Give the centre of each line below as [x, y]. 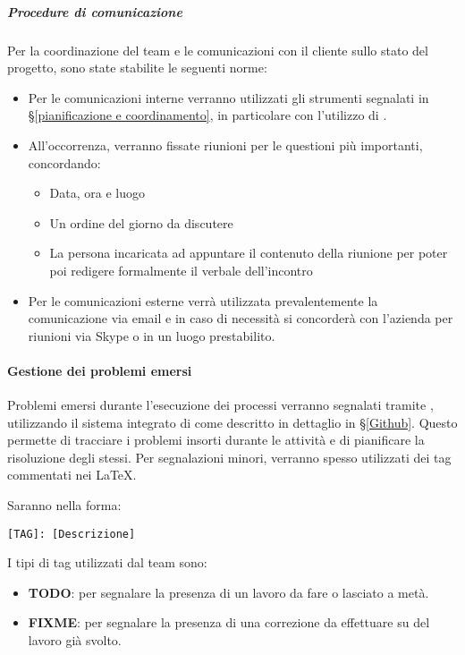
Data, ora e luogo [97, 193]
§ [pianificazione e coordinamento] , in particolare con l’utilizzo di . [207, 115]
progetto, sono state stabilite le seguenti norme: [137, 68]
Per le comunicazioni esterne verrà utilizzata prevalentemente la [203, 300]
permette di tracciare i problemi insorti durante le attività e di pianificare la [216, 440]
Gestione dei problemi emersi [100, 370]
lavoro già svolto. [75, 640]
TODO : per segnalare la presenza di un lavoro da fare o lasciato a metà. [228, 592]
